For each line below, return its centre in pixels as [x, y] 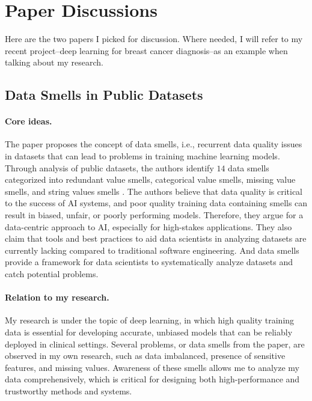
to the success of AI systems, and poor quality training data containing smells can [156, 203]
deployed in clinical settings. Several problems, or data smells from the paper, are [155, 344]
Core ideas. [29, 121]
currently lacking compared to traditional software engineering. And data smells [152, 250]
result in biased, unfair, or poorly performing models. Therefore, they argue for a [154, 215]
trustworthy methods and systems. [69, 390]
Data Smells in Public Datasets [104, 95]
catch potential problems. [52, 274]
